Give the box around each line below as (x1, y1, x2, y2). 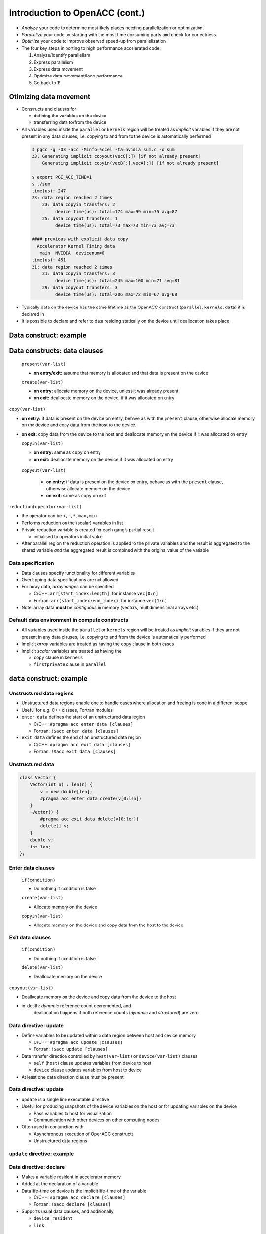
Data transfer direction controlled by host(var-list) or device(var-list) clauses (21, 1053, 198, 1059)
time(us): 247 (32, 188, 66, 193)
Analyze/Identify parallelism (33, 52, 91, 58)
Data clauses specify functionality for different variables (21, 570, 135, 576)
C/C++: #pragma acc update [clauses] (33, 1039, 123, 1045)
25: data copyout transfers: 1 (42, 216, 118, 222)
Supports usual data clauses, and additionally (21, 1208, 114, 1214)
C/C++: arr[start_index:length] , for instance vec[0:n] (33, 590, 159, 597)
